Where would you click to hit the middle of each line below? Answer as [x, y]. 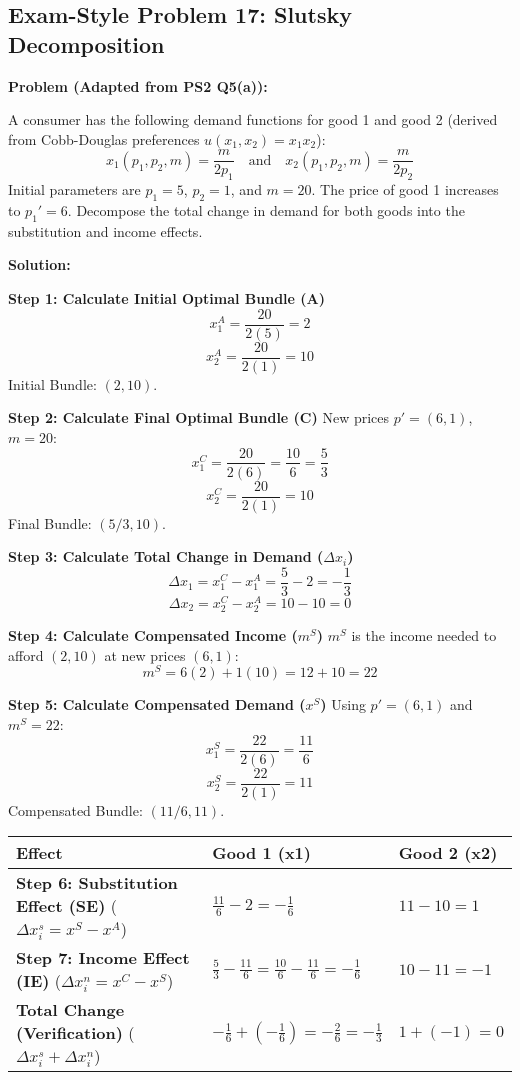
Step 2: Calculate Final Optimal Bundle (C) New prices [199, 417]
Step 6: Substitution [97, 883]
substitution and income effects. [105, 230]
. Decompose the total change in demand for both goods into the [266, 210]
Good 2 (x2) [448, 853]
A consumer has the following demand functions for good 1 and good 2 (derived [253, 119]
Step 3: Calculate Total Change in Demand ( [166, 556]
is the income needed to [424, 635]
